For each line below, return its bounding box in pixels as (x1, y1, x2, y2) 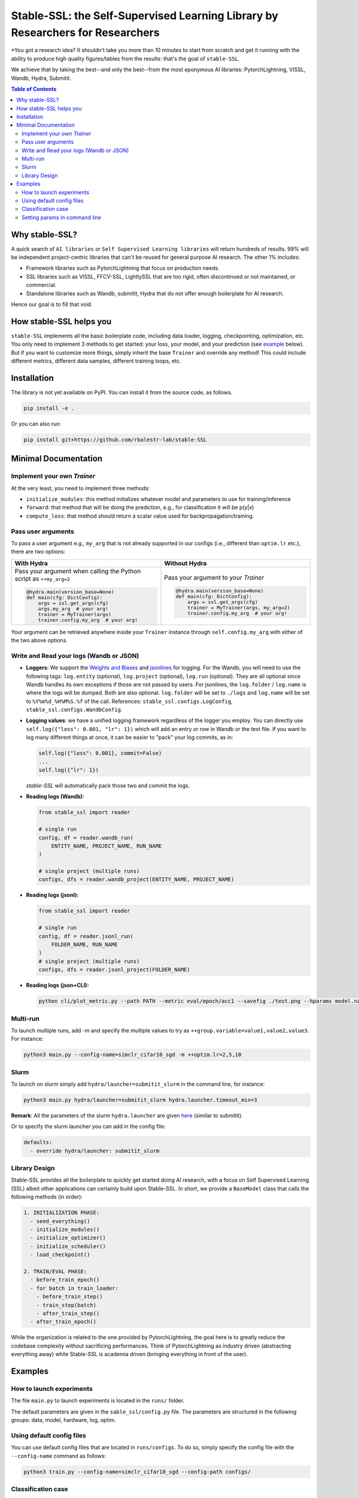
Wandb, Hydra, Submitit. (11, 74, 72, 81)
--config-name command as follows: (11, 1452, 107, 1459)
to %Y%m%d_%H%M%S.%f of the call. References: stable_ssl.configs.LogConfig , (26, 697, 233, 705)
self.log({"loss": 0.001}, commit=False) (38, 750, 162, 757)
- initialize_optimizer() (30, 1234, 106, 1242)
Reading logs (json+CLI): (26, 981, 89, 989)
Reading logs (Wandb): (26, 793, 84, 800)
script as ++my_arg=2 (14, 574, 71, 582)
